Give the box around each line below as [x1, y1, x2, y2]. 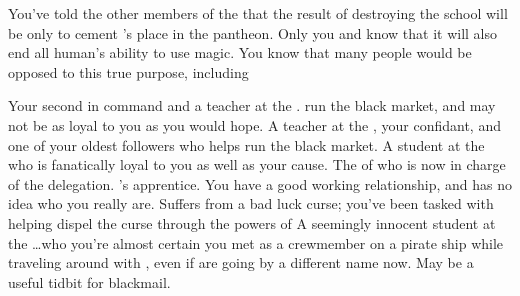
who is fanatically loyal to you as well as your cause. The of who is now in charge [8, 154, 506, 175]
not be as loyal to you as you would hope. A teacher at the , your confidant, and [8, 114, 501, 135]
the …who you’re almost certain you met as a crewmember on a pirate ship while [8, 232, 504, 253]
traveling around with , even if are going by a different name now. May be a [8, 252, 474, 273]
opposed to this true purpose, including [8, 61, 249, 82]
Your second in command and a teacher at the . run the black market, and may [8, 95, 496, 116]
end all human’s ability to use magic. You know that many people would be [8, 42, 472, 63]
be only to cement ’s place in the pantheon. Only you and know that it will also [8, 22, 497, 43]
